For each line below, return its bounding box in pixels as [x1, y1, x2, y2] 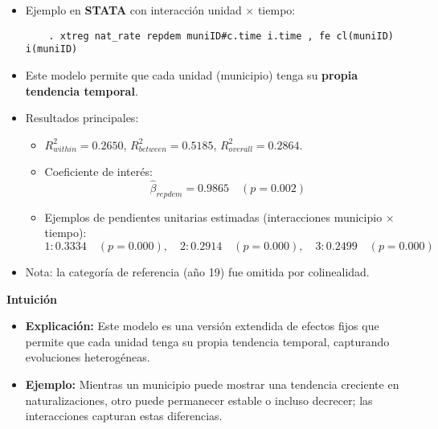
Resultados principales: [25, 109, 139, 126]
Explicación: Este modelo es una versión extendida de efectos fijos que [25, 317, 379, 334]
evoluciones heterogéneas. [25, 349, 150, 366]
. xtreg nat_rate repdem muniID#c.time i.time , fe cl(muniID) [48, 30, 394, 42]
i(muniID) [25, 43, 78, 55]
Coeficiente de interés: [44, 163, 153, 180]
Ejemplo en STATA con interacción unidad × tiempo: [25, 2, 296, 18]
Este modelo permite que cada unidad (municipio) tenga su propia [25, 66, 358, 83]
